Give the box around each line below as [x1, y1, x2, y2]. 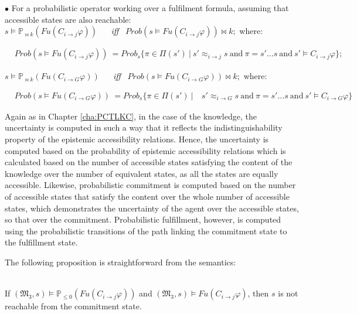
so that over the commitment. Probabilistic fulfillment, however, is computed [5, 213, 281, 226]
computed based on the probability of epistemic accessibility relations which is [5, 144, 286, 156]
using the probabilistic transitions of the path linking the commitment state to [5, 224, 287, 237]
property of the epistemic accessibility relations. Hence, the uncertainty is [5, 133, 269, 145]
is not [278, 287, 298, 299]
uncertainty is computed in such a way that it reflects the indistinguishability [5, 121, 283, 134]
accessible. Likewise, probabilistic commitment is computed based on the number [5, 179, 296, 191]
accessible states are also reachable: [5, 13, 131, 25]
